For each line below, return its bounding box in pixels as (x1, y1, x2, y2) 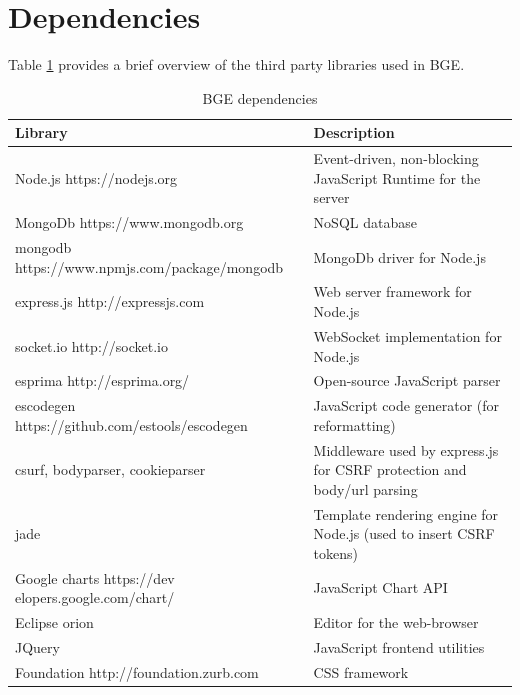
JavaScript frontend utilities (313, 636, 485, 657)
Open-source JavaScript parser (313, 370, 501, 391)
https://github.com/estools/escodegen (15, 414, 248, 435)
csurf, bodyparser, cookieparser (15, 459, 206, 480)
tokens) (313, 542, 359, 563)
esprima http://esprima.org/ (15, 370, 190, 391)
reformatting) (313, 414, 396, 435)
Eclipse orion (15, 612, 94, 633)
